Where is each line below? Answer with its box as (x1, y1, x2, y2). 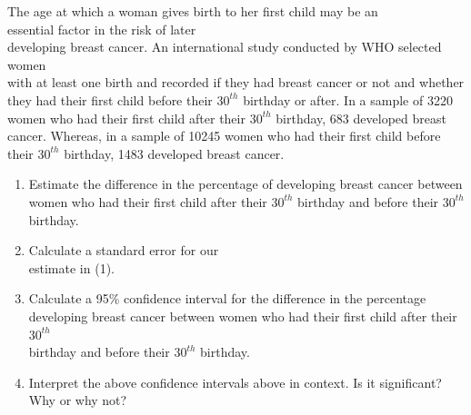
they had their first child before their (7, 90, 213, 109)
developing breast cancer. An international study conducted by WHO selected (7, 37, 442, 56)
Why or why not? (28, 390, 127, 410)
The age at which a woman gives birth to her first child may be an (7, 2, 378, 20)
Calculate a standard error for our (28, 241, 219, 260)
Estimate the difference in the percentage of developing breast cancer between (28, 174, 463, 193)
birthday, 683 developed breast (276, 108, 446, 127)
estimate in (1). (28, 258, 115, 277)
